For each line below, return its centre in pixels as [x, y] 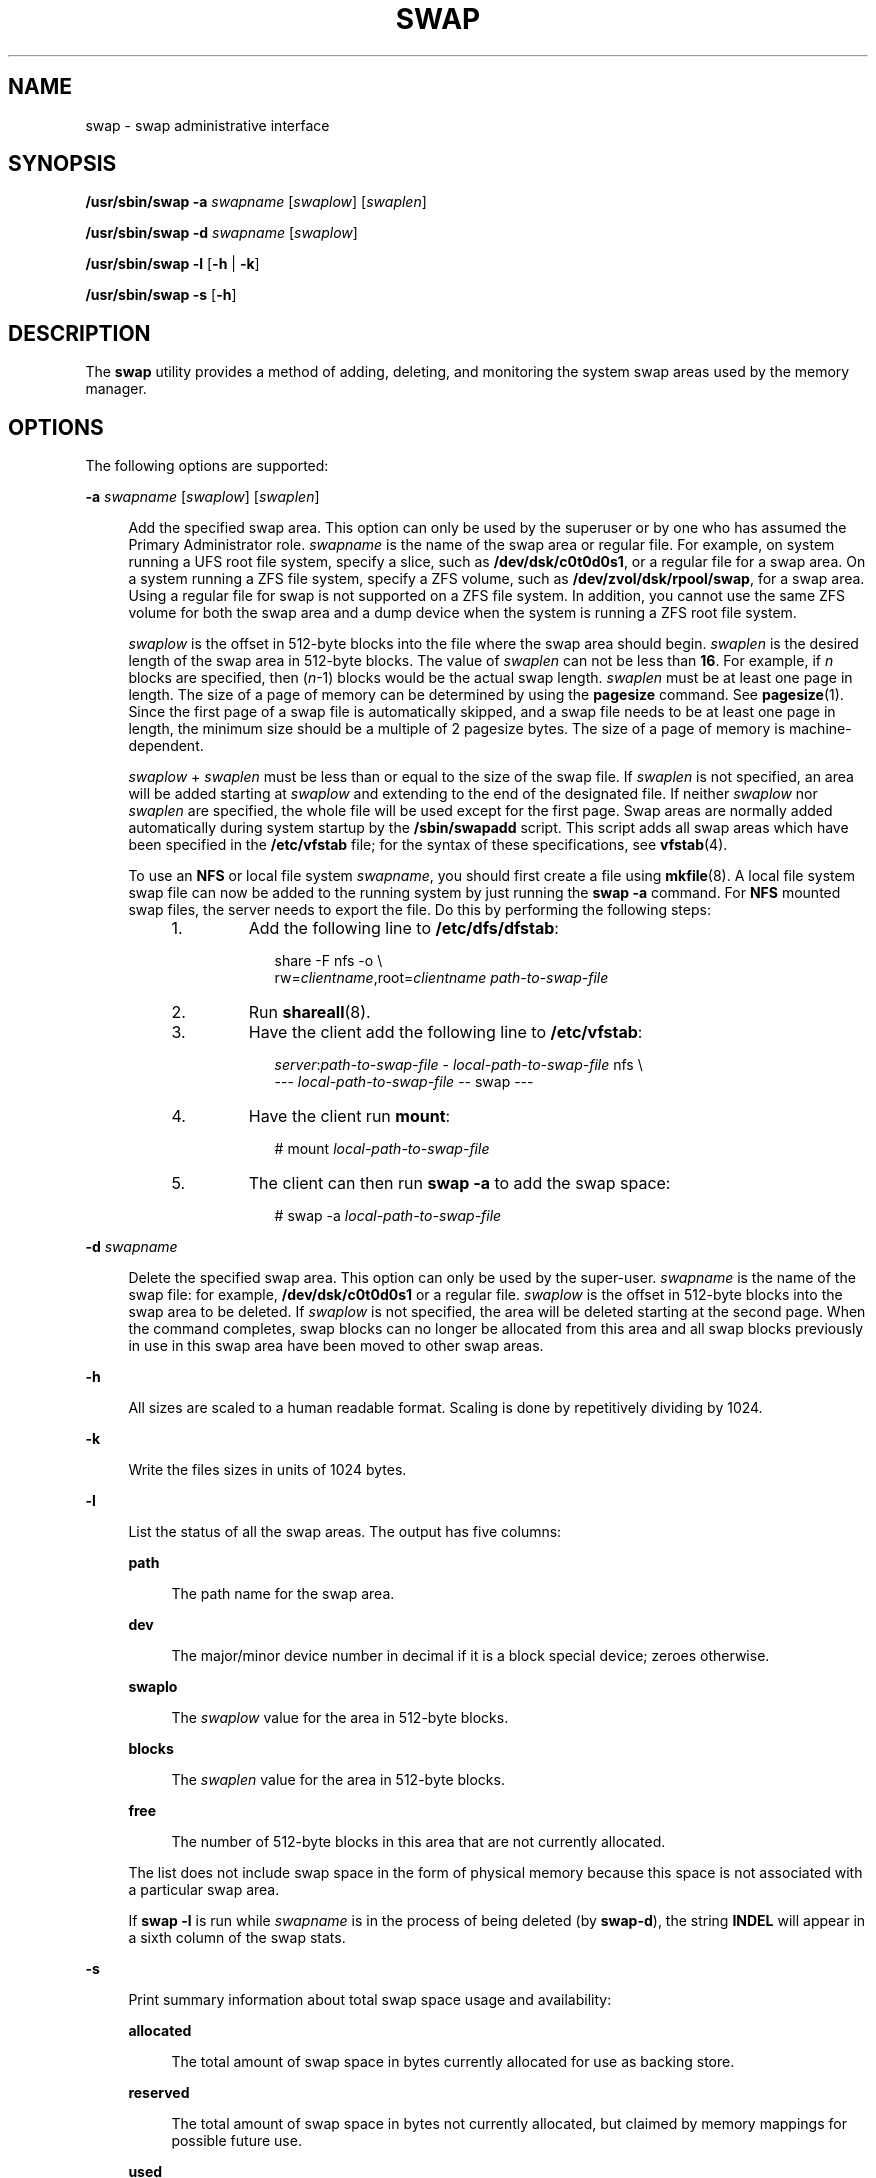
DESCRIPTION [79, 333]
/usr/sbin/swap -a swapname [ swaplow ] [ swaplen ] [256, 202]
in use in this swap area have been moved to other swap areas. [336, 1346]
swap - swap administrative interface [207, 125]
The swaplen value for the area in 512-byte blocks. [338, 1780]
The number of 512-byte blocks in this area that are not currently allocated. [418, 1842]
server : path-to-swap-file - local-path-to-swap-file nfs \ [458, 1065]
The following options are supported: [207, 466]
